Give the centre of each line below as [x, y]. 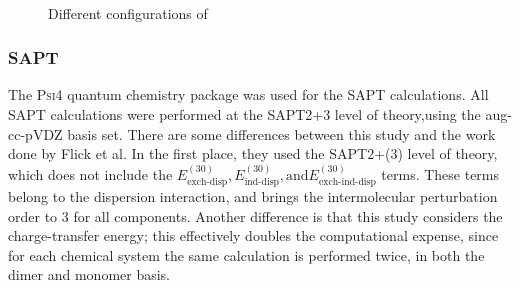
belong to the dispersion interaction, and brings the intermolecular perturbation [253, 196]
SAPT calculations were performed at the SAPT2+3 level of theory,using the [244, 114]
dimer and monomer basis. [89, 274]
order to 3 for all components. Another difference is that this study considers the [255, 215]
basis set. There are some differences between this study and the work [281, 133]
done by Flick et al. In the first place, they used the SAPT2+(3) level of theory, [253, 153]
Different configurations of [128, 12]
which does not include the [90, 173]
